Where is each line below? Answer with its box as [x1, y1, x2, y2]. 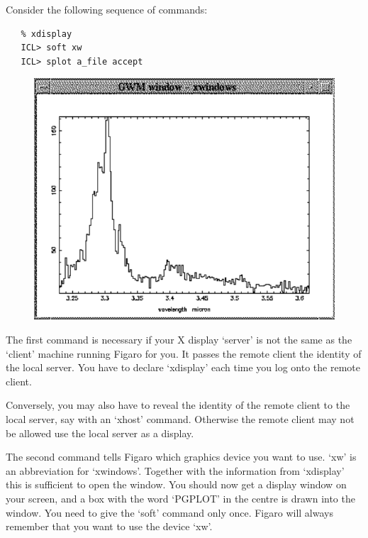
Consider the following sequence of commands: [6, 2, 208, 16]
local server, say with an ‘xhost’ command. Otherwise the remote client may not [6, 411, 355, 426]
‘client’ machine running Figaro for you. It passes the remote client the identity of [6, 346, 362, 361]
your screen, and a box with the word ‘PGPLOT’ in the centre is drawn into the [6, 490, 355, 505]
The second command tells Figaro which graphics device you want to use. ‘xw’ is [6, 449, 357, 464]
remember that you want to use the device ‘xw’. [6, 519, 213, 534]
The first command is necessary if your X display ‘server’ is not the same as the [6, 332, 352, 347]
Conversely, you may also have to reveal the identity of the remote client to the [6, 397, 350, 412]
